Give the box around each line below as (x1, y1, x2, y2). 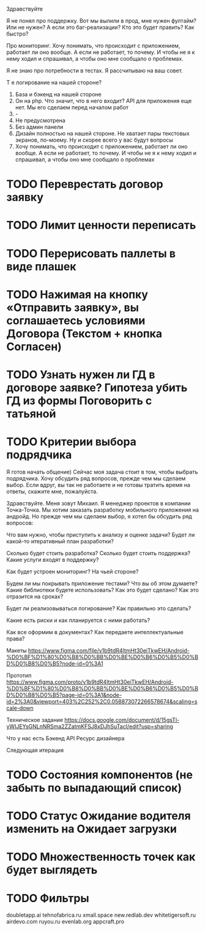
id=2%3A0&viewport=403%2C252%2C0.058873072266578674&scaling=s (6, 697, 198, 705)
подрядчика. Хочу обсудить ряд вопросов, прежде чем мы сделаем (6, 475, 186, 482)
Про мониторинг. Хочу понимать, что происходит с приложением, (6, 42, 181, 49)
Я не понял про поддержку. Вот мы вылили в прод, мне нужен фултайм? (6, 17, 197, 24)
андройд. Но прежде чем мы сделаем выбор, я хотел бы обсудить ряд (6, 512, 193, 520)
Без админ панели (15, 123, 64, 131)
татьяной (6, 407, 56, 421)
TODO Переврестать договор (6, 177, 163, 191)
